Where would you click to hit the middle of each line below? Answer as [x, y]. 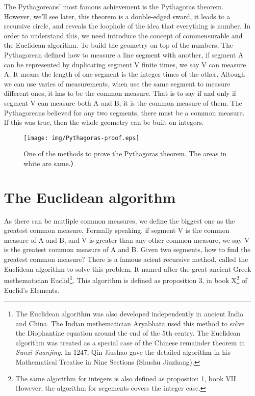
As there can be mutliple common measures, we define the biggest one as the [119, 220]
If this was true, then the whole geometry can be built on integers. [104, 122]
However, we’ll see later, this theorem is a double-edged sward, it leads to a [117, 16]
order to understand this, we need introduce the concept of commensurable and [123, 35]
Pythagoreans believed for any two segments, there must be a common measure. [124, 112]
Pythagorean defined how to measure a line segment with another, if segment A [124, 54]
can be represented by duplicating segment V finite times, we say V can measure [125, 64]
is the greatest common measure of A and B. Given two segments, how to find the [127, 249]
